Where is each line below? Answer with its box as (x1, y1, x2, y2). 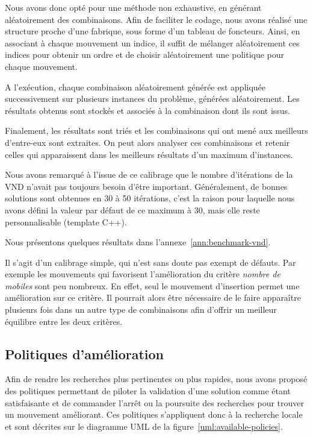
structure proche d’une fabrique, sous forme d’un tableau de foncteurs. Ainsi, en (5, 25, 300, 37)
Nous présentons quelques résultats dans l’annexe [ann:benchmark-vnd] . (5, 236, 271, 248)
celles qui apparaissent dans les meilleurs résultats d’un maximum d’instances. (5, 148, 293, 160)
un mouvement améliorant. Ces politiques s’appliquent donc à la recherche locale (5, 408, 303, 421)
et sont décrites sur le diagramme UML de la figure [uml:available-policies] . (5, 420, 283, 432)
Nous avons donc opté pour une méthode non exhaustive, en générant (5, 1, 262, 13)
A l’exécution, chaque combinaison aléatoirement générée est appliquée (5, 80, 266, 93)
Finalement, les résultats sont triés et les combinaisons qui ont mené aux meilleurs (5, 124, 308, 137)
